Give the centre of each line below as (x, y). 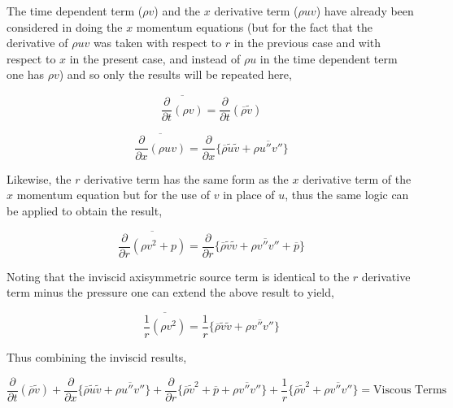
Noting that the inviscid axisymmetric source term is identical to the (178, 276)
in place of (249, 195)
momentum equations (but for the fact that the (255, 26)
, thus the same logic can (347, 195)
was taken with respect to (157, 43)
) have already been (365, 11)
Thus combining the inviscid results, (97, 357)
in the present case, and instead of (155, 58)
